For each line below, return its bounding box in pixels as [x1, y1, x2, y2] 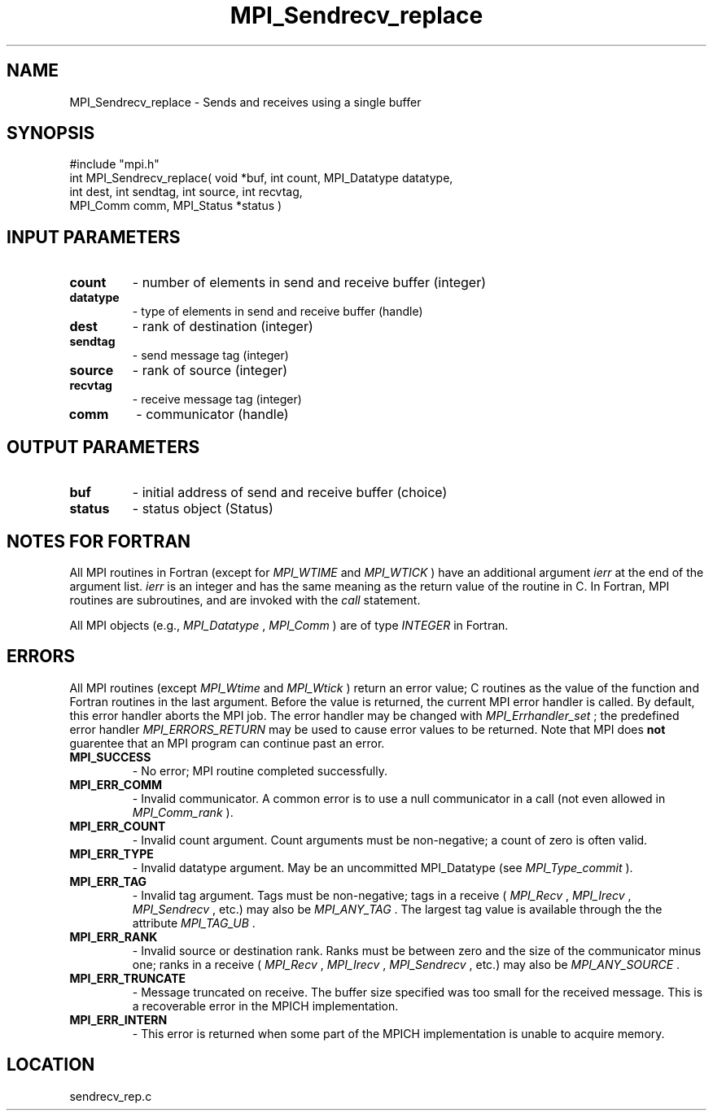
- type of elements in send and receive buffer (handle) [132, 304, 423, 319]
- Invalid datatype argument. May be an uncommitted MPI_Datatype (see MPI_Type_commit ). [132, 860, 633, 875]
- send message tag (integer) [132, 348, 289, 363]
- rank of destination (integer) [132, 318, 313, 335]
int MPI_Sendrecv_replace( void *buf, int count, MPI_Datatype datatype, [69, 171, 453, 185]
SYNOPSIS [7, 123, 95, 144]
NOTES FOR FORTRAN [7, 530, 191, 552]
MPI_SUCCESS [69, 749, 151, 764]
